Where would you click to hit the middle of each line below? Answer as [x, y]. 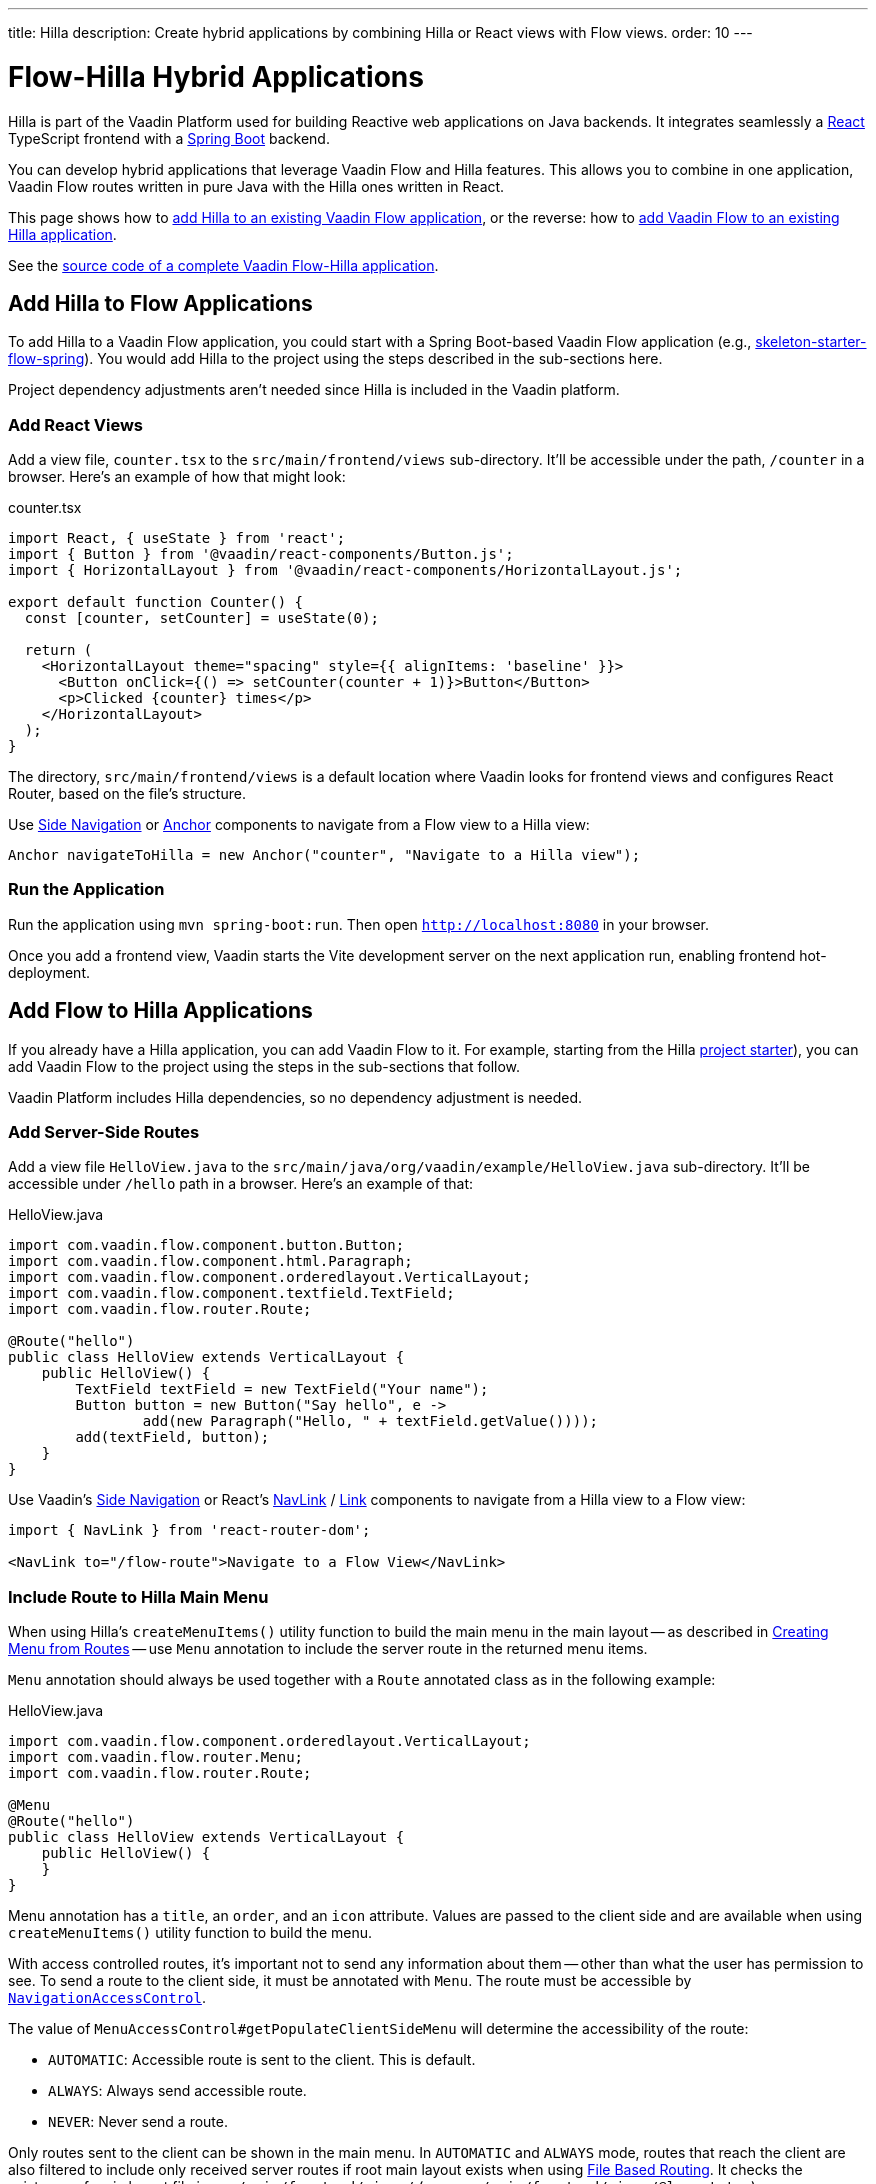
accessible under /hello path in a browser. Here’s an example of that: [241, 1184]
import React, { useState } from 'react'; [177, 538]
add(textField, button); [172, 1437]
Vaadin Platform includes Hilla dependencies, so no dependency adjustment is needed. [295, 1097]
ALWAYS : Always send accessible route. [177, 2091]
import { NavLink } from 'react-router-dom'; [189, 1530]
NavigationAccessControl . [107, 1998]
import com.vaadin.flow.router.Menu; [156, 1757]
